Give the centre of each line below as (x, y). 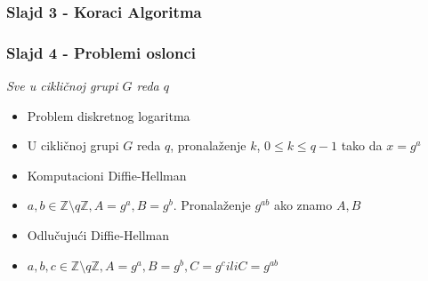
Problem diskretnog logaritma (109, 115)
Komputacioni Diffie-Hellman (107, 175)
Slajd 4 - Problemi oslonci (101, 52)
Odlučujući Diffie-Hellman (98, 235)
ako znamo (303, 205)
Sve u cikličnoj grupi (62, 86)
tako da (362, 145)
